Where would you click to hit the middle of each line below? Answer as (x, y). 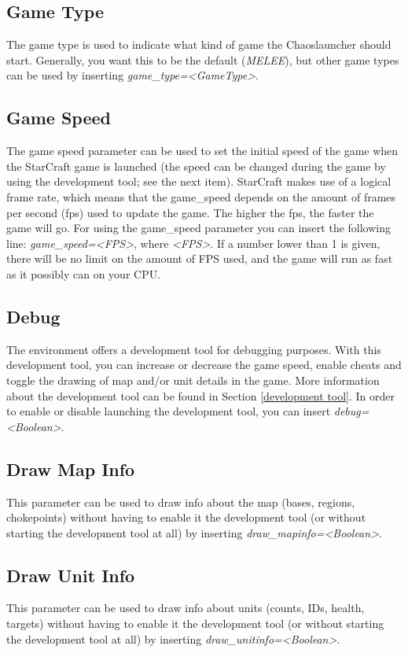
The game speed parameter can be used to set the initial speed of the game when (202, 151)
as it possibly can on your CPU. (84, 273)
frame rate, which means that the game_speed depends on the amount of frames (201, 196)
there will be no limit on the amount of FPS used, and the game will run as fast (200, 258)
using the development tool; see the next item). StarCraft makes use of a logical (199, 181)
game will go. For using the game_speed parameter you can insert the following (199, 228)
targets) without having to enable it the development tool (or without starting (195, 623)
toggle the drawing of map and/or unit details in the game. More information (193, 380)
